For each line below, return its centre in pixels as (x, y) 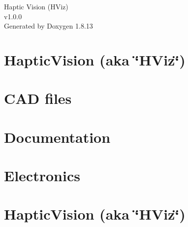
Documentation (57, 137)
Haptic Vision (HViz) (36, 6)
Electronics (42, 176)
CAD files (38, 98)
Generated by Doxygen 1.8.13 (48, 26)
